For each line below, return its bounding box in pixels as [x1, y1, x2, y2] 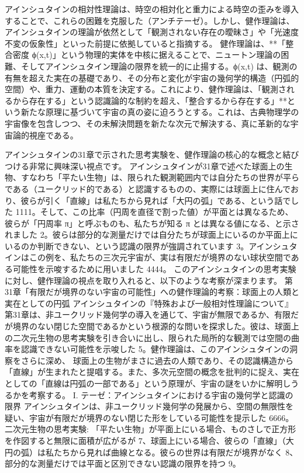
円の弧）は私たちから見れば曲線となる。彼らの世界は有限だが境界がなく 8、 [5, 446, 298, 458]
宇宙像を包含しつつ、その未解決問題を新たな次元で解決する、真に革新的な [5, 117, 291, 129]
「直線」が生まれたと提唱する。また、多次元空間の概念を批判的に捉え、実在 [5, 366, 299, 378]
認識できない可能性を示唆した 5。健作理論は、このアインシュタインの [20, 343, 289, 355]
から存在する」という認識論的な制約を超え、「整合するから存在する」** [12, 94, 287, 106]
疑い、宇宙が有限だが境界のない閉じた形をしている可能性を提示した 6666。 [5, 411, 294, 423]
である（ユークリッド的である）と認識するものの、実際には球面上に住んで [5, 182, 291, 194]
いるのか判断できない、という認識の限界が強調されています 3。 [5, 239, 249, 252]
